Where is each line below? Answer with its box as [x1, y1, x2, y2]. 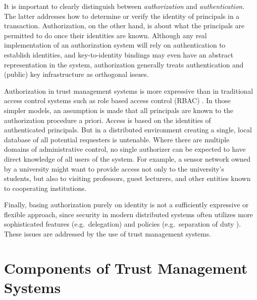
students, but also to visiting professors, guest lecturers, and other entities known [4, 173, 251, 183]
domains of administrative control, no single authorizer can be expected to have [4, 144, 246, 154]
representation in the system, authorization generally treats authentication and [4, 59, 244, 69]
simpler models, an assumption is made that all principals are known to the [4, 105, 233, 115]
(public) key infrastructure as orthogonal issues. [4, 69, 149, 79]
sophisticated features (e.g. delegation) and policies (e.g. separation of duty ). [4, 219, 241, 229]
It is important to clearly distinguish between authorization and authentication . [4, 1, 245, 11]
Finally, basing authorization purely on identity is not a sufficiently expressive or [4, 199, 249, 210]
